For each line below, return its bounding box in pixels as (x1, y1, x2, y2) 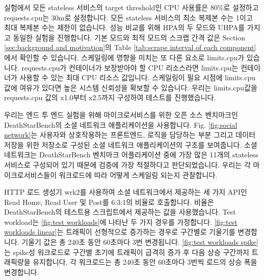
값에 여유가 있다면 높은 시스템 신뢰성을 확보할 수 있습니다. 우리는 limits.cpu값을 (4, 82, 257, 92)
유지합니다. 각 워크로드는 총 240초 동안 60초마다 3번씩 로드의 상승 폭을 (33, 256, 257, 267)
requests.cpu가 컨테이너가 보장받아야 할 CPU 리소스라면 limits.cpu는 (21, 62, 239, 73)
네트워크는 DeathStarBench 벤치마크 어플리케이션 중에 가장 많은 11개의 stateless (4, 149, 258, 160)
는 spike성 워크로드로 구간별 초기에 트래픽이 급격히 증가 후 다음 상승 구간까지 (4, 246, 249, 257)
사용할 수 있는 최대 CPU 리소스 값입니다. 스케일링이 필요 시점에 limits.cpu (19, 72, 256, 83)
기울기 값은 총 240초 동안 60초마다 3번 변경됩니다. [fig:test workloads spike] (21, 237, 258, 247)
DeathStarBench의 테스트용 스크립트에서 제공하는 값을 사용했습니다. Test (4, 206, 236, 217)
